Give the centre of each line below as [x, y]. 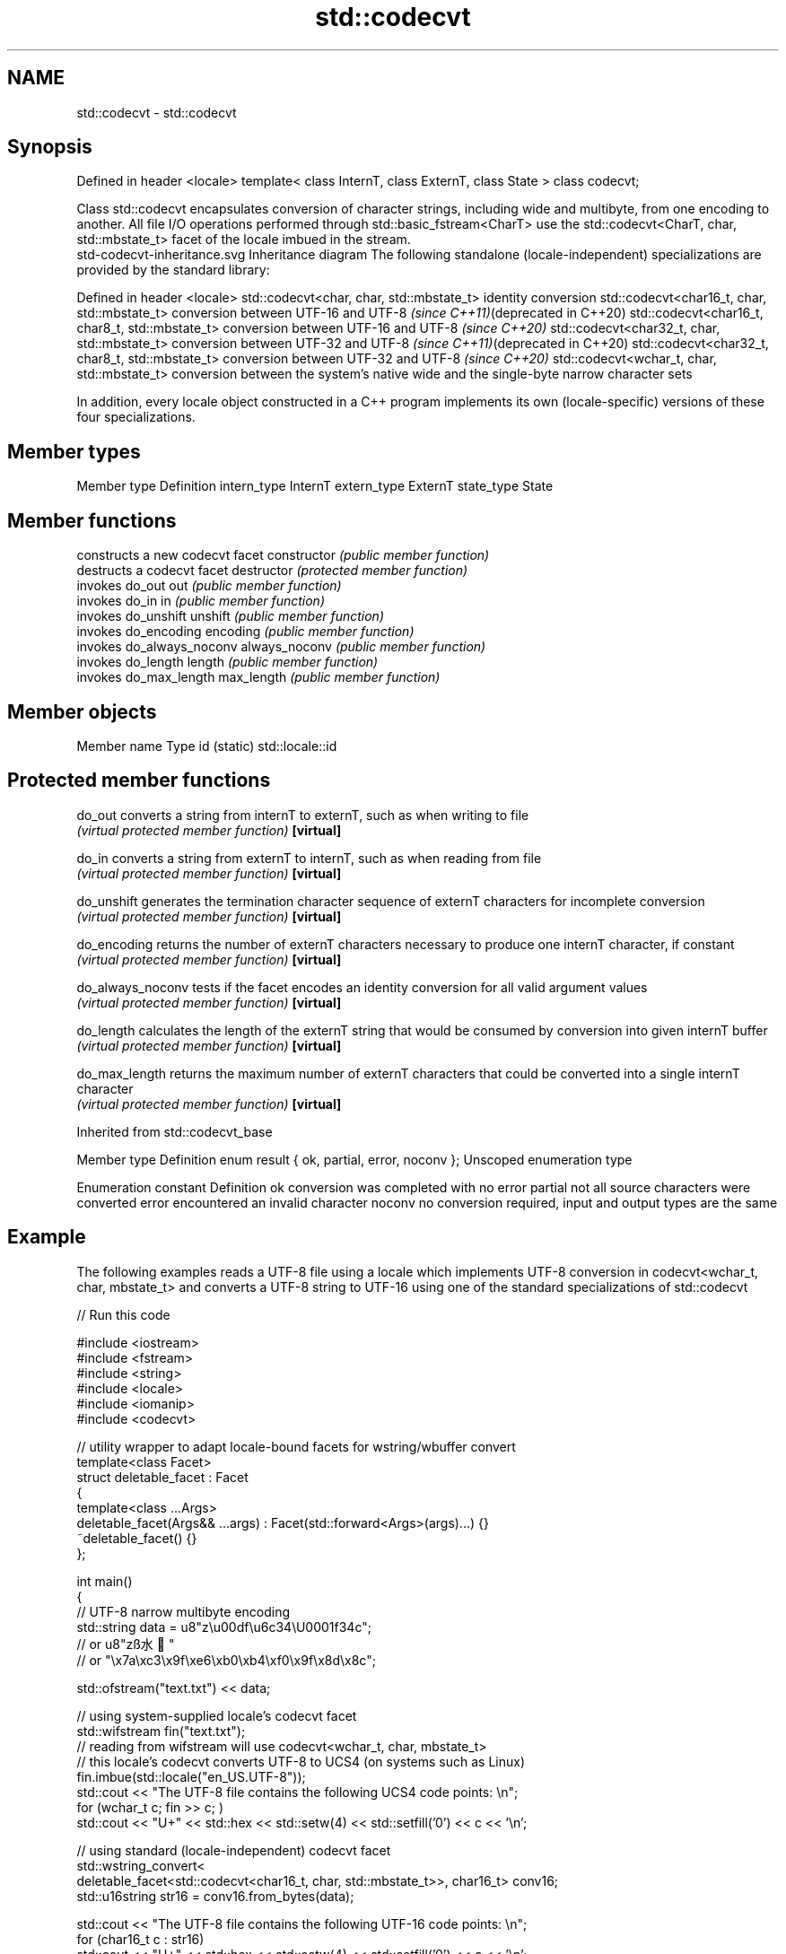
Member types [74, 451]
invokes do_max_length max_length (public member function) [258, 677]
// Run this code [123, 1314]
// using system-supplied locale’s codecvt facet [217, 1715]
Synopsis [50, 147]
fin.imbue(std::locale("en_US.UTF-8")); [191, 1776]
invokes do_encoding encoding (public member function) [245, 632]
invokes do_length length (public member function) [227, 662]
